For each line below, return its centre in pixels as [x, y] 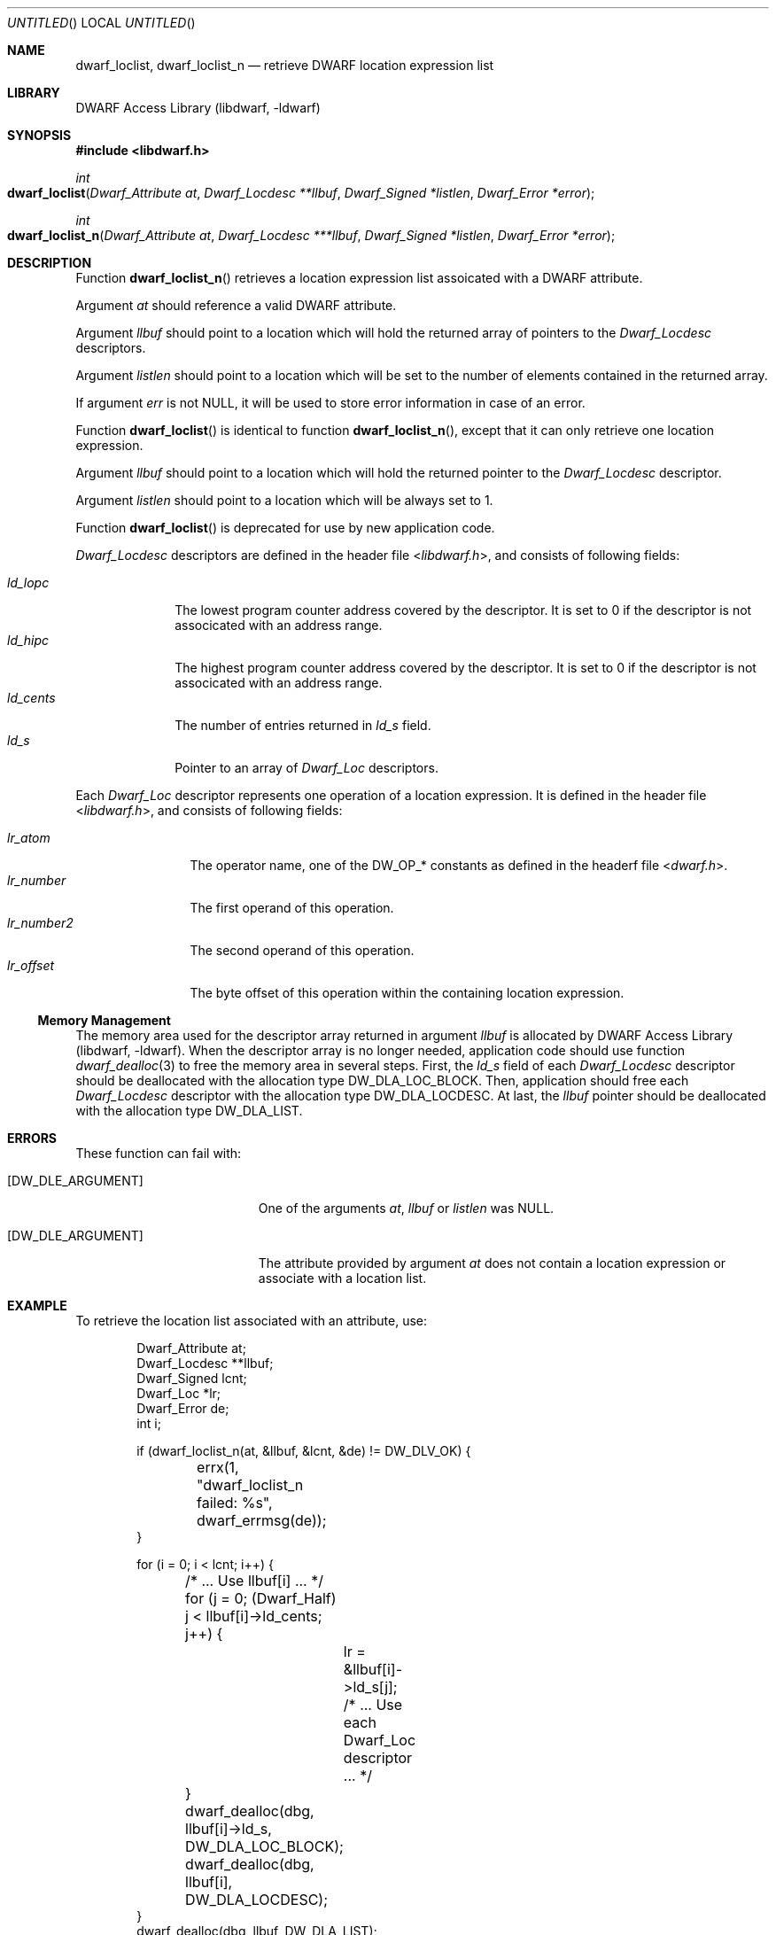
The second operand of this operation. [302, 950]
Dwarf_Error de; [183, 1408]
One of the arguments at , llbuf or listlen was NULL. [406, 1208]
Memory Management [104, 1020]
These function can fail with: [159, 1153]
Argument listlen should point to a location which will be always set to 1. [284, 500]
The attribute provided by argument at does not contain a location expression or [492, 1263]
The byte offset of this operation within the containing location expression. [407, 993]
